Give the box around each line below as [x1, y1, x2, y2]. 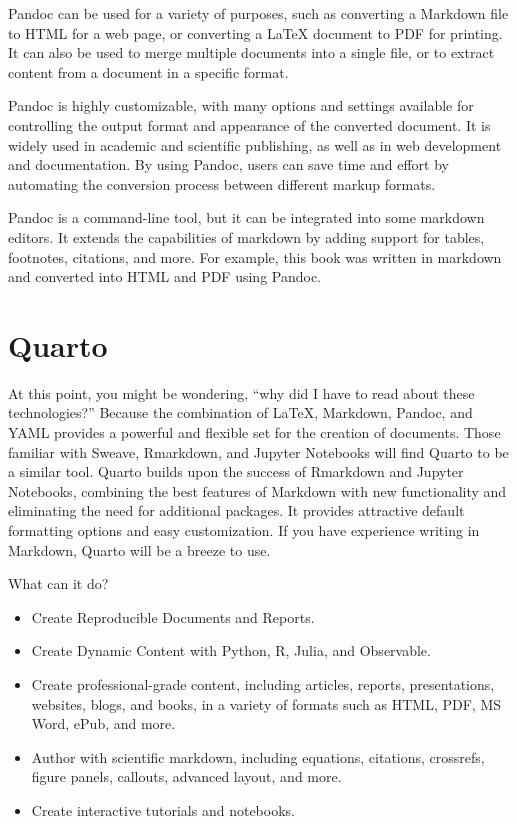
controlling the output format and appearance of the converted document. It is [8, 114, 491, 135]
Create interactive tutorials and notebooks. [31, 799, 295, 820]
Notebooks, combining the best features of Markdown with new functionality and [8, 480, 507, 501]
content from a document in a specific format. [8, 61, 289, 82]
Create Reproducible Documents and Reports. [31, 606, 315, 627]
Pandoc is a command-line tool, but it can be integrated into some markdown [8, 207, 485, 228]
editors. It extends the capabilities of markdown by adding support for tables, [8, 226, 485, 247]
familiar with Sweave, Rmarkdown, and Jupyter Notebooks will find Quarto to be [8, 441, 509, 462]
